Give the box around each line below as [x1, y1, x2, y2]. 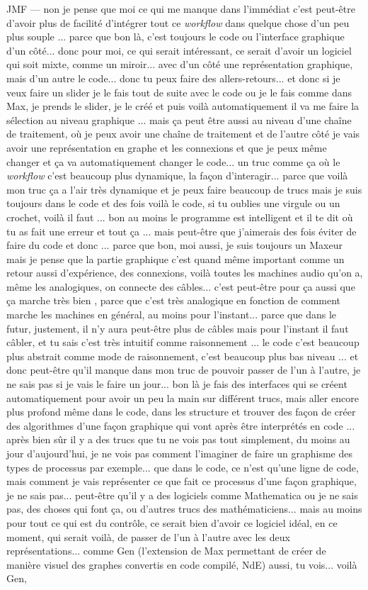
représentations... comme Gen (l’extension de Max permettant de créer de [6, 543, 326, 558]
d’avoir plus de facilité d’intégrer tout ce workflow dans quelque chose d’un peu [6, 15, 350, 30]
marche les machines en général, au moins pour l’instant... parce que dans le [6, 307, 337, 322]
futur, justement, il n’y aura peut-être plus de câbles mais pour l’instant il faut [6, 321, 349, 335]
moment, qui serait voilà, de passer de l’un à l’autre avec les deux [6, 529, 290, 544]
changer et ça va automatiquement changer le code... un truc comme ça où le [6, 154, 340, 169]
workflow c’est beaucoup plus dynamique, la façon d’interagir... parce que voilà [6, 168, 348, 183]
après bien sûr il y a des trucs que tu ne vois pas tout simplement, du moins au [6, 432, 350, 447]
